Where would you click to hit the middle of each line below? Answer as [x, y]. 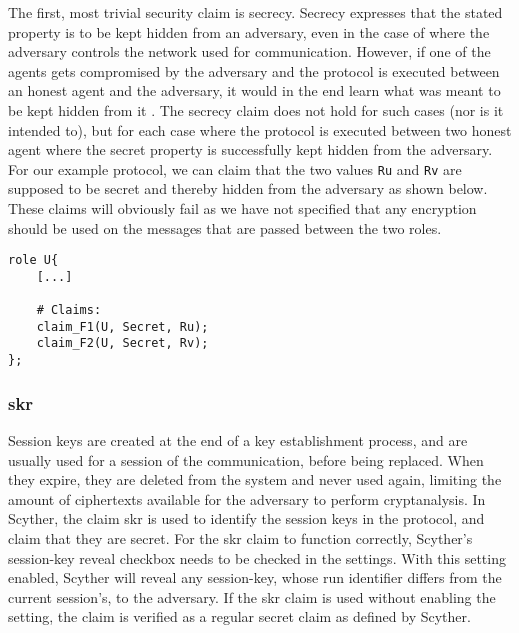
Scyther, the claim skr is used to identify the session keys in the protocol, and [246, 518]
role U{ [33, 260]
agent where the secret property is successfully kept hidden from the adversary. [250, 149]
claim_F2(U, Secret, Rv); [122, 343]
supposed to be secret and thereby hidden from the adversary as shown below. [248, 188]
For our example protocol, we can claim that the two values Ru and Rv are [235, 168]
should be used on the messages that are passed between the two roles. [225, 227]
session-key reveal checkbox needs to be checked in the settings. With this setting [257, 557]
